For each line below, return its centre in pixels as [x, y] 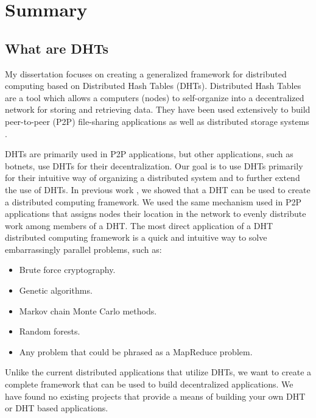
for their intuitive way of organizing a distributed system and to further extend [153, 178]
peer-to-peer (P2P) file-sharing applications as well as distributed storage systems [157, 121]
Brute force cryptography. [67, 270]
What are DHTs [57, 48]
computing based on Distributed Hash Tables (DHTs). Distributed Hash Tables [153, 86]
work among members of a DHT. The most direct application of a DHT [139, 225]
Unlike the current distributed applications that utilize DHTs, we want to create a [158, 372]
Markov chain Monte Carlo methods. [88, 310]
